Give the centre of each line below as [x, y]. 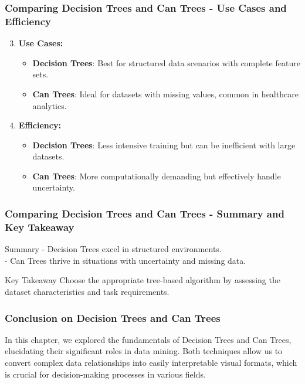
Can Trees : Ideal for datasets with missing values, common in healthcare [165, 94]
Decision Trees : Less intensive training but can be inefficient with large [164, 145]
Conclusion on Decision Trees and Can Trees [113, 317]
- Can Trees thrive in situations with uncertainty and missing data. [126, 260]
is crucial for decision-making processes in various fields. [105, 374]
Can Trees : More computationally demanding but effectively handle [157, 176]
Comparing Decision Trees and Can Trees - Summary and [145, 213]
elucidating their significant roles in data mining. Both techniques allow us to [144, 351]
